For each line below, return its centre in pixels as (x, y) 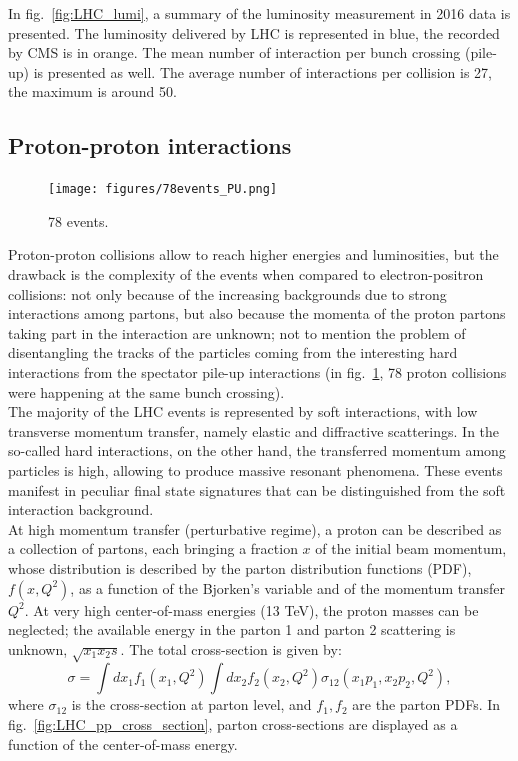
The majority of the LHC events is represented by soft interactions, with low (243, 411)
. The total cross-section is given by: (231, 648)
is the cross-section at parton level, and (191, 704)
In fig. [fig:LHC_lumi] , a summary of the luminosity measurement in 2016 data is (259, 13)
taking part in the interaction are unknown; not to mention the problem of (237, 332)
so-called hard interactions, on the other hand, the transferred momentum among (257, 450)
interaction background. (81, 509)
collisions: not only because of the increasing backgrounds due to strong (227, 293)
